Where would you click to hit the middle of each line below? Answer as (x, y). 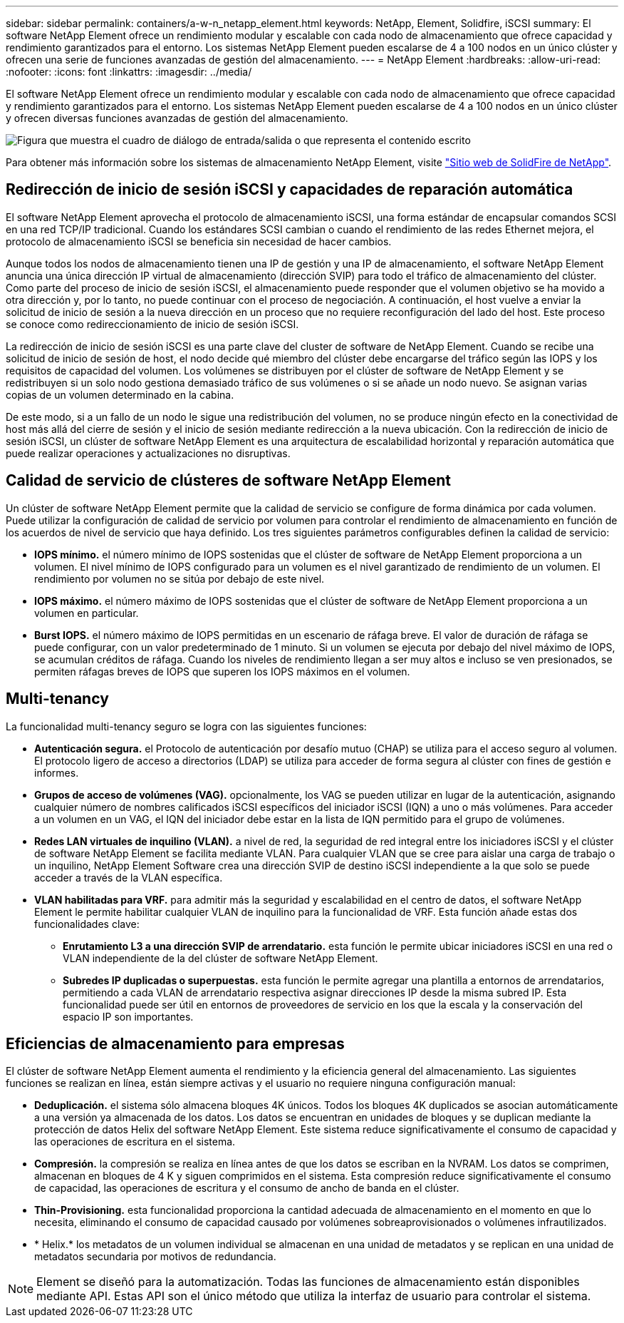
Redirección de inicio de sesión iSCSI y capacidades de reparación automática (290, 190)
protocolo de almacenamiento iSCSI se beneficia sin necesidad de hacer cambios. (199, 241)
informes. (57, 772)
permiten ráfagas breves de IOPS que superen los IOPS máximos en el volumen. (222, 671)
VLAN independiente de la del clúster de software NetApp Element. (220, 958)
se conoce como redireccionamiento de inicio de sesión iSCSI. (152, 324)
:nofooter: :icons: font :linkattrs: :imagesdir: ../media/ (129, 72)
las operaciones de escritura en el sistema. (135, 1142)
